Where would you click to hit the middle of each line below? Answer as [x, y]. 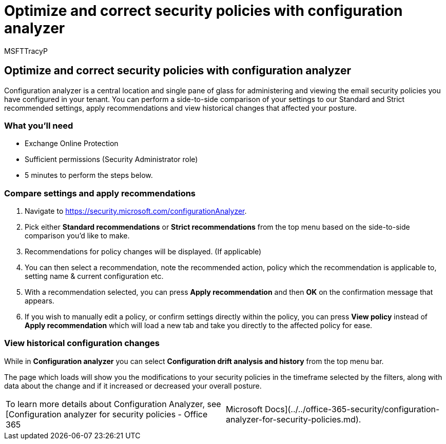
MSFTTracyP [26, 51]
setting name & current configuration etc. [94, 276]
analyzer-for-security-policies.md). [294, 419]
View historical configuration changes [82, 343]
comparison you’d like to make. [77, 236]
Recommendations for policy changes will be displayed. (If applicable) [143, 252]
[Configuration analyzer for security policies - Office [107, 414]
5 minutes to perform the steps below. [89, 175]
